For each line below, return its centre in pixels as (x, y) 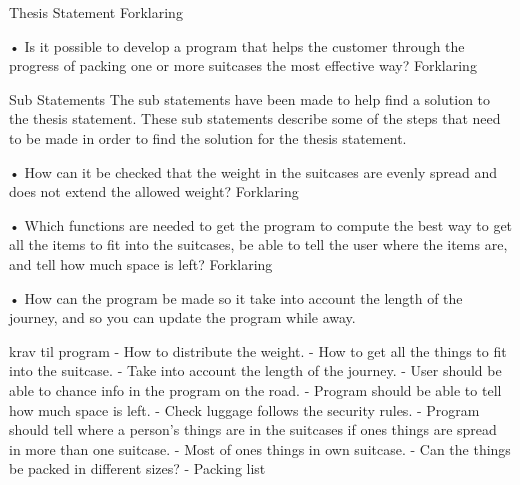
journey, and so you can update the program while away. (182, 317)
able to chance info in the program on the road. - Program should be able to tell (255, 389)
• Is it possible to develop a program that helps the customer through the (237, 45)
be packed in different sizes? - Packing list (137, 468)
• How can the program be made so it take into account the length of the (236, 297)
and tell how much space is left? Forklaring (141, 263)
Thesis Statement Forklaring (96, 12)
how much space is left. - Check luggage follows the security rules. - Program (244, 409)
